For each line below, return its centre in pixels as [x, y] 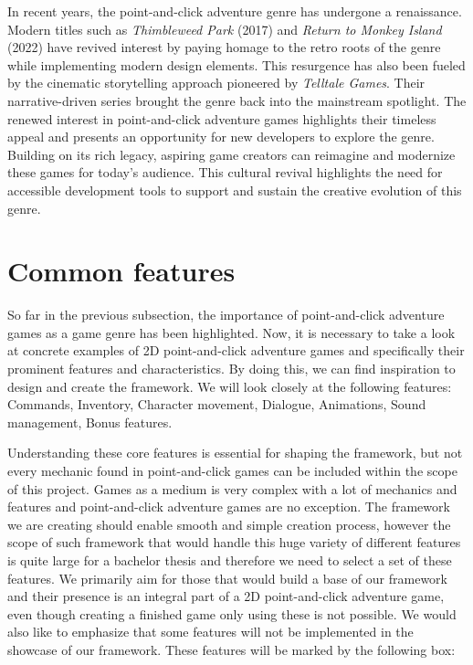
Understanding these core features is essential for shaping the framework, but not [235, 453]
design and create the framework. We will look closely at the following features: [230, 386]
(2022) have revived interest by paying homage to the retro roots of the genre [224, 47]
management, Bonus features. [90, 422]
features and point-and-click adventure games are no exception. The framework [229, 507]
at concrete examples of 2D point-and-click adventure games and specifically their [236, 350]
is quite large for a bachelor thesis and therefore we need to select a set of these [230, 559]
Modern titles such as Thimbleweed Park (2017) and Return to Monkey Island [225, 29]
